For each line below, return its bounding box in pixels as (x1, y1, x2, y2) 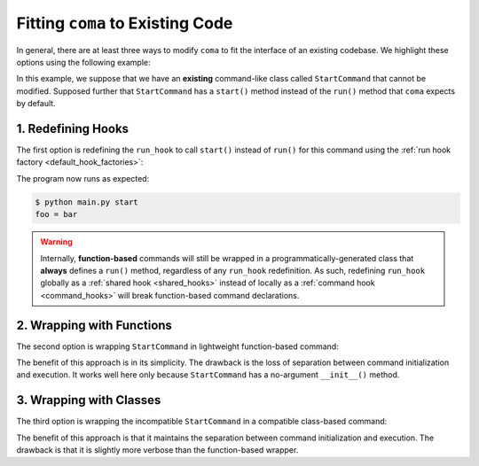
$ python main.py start (35, 197, 139, 207)
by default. (16, 98, 57, 109)
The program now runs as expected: (16, 173, 150, 183)
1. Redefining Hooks (16, 120, 129, 136)
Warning (40, 237, 73, 247)
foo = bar (35, 209, 78, 220)
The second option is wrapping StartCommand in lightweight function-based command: (16, 341, 339, 352)
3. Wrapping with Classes (16, 392, 161, 408)
